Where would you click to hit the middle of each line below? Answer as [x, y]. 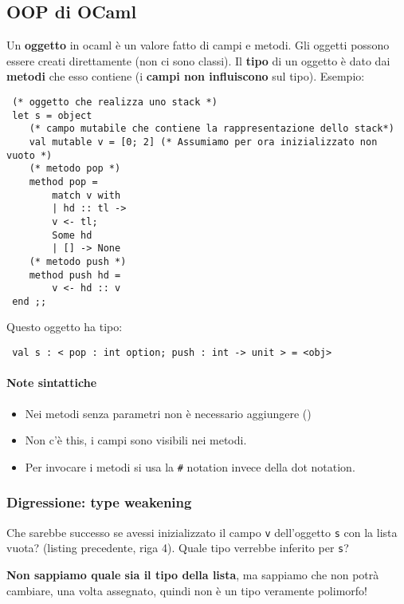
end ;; [29, 301]
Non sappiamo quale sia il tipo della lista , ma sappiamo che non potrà [193, 574]
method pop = [63, 182]
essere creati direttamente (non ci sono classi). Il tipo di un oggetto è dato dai [198, 60]
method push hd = [75, 275]
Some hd [72, 235]
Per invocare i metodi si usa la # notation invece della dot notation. [190, 466]
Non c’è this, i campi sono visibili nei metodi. [136, 440]
